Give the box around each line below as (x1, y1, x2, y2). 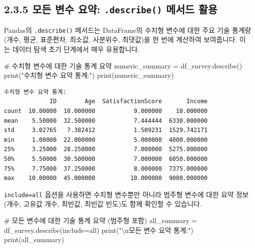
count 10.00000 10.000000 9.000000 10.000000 (4, 108, 208, 114)
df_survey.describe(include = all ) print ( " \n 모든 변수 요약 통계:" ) (4, 225, 194, 235)
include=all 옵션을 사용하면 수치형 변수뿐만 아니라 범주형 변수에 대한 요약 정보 (4, 189, 249, 199)
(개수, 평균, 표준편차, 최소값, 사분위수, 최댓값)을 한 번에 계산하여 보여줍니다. (4, 34, 237, 45)
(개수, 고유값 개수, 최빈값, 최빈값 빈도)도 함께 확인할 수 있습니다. (4, 199, 202, 209)
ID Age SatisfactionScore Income (50, 98, 208, 105)
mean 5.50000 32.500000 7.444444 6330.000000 (4, 117, 208, 124)
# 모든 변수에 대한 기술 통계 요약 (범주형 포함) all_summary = (4, 215, 197, 225)
